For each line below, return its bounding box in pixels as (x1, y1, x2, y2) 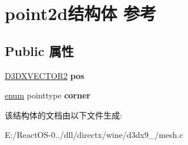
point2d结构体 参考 (5, 1, 157, 25)
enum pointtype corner (5, 89, 90, 101)
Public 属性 (5, 41, 74, 60)
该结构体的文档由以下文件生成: (5, 108, 122, 121)
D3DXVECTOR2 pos (5, 69, 85, 81)
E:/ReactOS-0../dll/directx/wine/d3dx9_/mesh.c (5, 128, 183, 141)
